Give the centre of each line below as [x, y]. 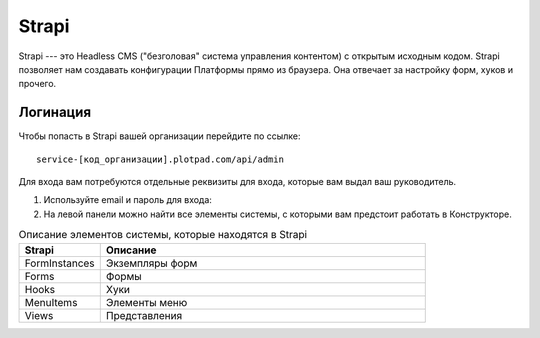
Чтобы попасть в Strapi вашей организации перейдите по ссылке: [159, 136]
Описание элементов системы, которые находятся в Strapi [163, 235]
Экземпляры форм [151, 263]
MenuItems [51, 302]
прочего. [37, 84]
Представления [144, 315]
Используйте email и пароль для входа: [127, 200]
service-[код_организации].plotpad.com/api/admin [160, 159]
